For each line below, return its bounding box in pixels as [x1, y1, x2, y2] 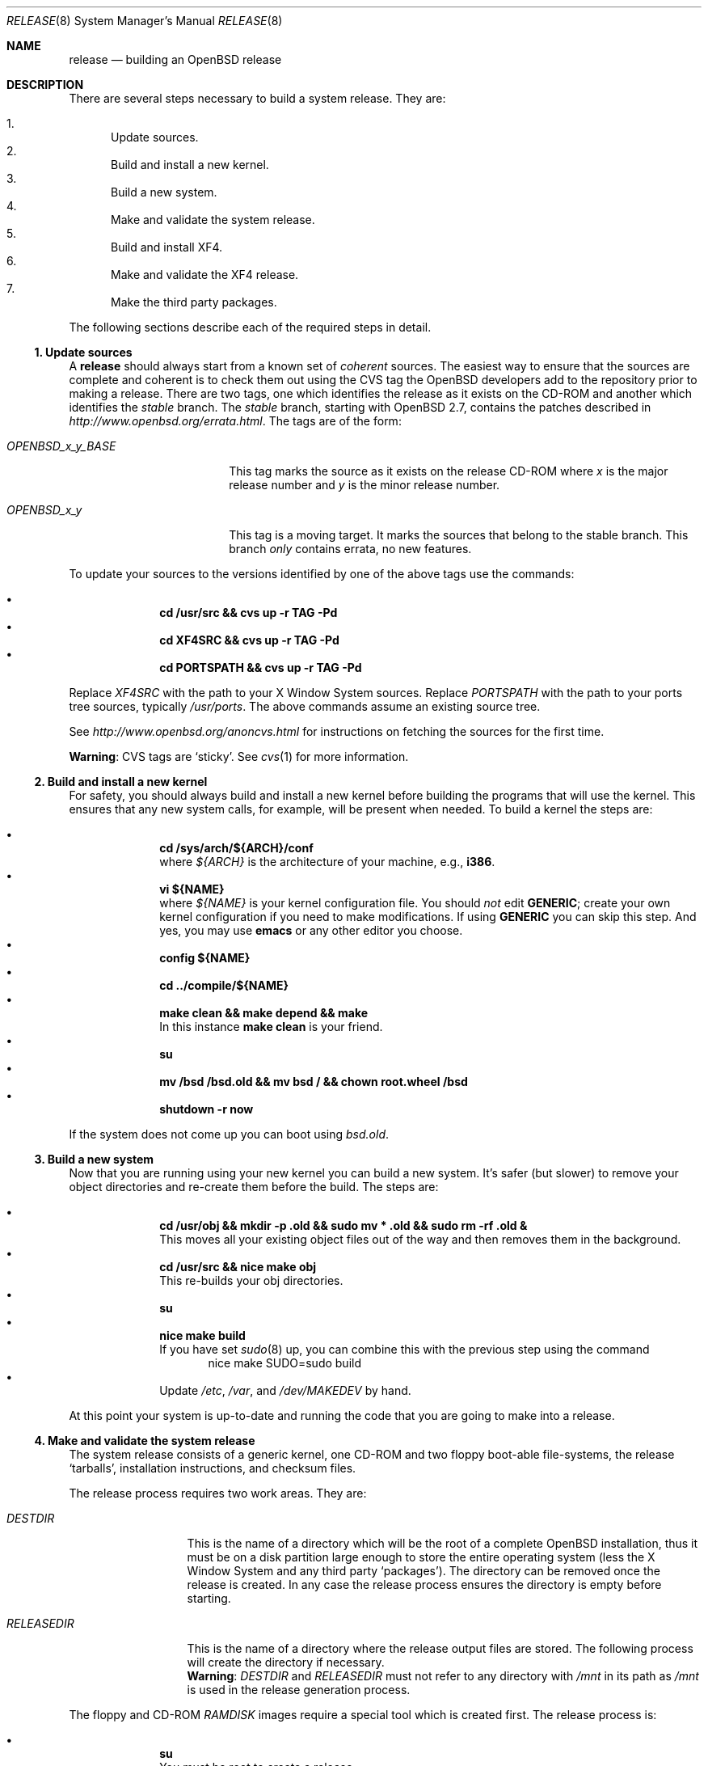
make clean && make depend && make [159, 1006, 369, 1020]
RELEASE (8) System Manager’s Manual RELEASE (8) [6, 14, 283, 27]
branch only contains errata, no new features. [229, 542, 472, 556]
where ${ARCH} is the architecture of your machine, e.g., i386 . [159, 855, 495, 868]
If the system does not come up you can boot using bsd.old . [69, 1127, 390, 1141]
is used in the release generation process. [187, 1683, 411, 1696]
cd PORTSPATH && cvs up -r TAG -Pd [159, 661, 362, 674]
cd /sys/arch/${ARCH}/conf [159, 841, 314, 855]
